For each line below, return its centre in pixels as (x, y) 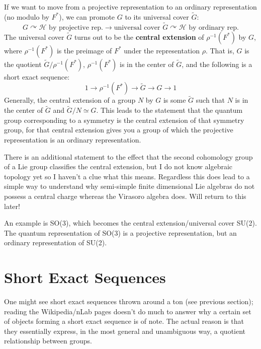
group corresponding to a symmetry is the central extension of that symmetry (124, 120)
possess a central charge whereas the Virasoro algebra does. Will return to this (125, 196)
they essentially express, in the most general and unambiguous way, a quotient (125, 331)
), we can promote (87, 16)
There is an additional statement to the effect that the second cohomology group (128, 156)
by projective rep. (76, 27)
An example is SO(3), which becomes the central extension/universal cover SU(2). (130, 223)
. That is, (220, 50)
